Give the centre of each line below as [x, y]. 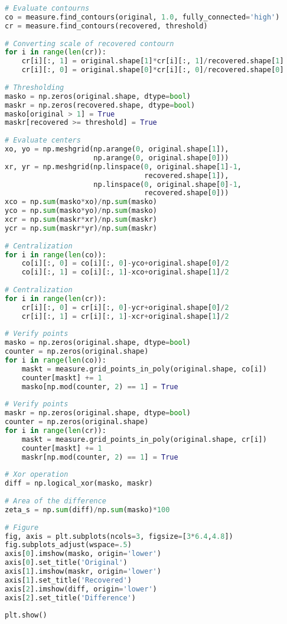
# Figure [22, 527]
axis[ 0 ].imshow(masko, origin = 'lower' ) [83, 554]
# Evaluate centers [43, 140]
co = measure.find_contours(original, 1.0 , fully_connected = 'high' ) [142, 17]
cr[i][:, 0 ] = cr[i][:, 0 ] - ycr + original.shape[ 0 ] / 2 [125, 307]
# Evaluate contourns [47, 8]
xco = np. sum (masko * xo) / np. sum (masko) [81, 202]
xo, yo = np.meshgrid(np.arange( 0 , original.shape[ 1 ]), [117, 149]
